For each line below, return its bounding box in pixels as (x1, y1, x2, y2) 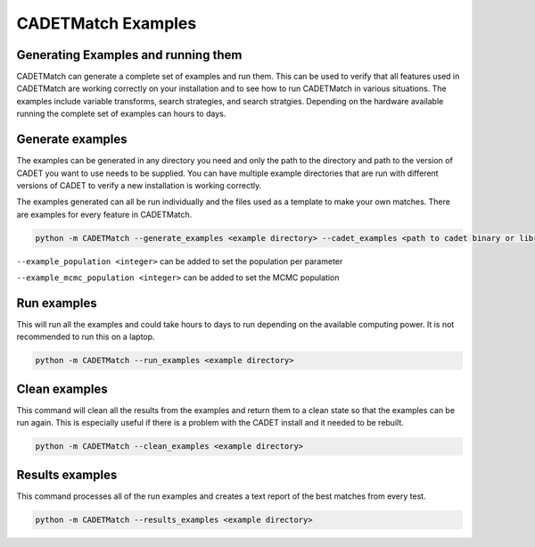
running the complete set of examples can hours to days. (16, 108, 226, 120)
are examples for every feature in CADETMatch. (16, 209, 193, 220)
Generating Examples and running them (16, 47, 243, 62)
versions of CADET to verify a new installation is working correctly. (16, 179, 262, 191)
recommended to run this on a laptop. (16, 331, 155, 343)
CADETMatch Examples (16, 13, 197, 33)
